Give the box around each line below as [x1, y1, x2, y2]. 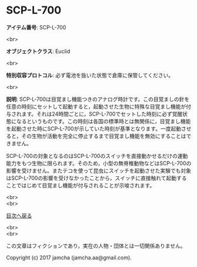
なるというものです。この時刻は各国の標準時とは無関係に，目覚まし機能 [16, 117, 191, 124]
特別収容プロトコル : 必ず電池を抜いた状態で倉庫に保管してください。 [6, 71, 174, 78]
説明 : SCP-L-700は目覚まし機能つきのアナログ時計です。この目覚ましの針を [6, 95, 190, 103]
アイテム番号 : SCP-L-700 [6, 24, 66, 31]
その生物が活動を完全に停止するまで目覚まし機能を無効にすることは [21, 132, 186, 139]
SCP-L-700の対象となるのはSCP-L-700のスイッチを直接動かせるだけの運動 [6, 152, 188, 159]
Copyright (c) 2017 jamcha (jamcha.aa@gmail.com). [6, 254, 132, 261]
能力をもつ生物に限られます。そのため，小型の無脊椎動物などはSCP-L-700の [6, 160, 192, 167]
